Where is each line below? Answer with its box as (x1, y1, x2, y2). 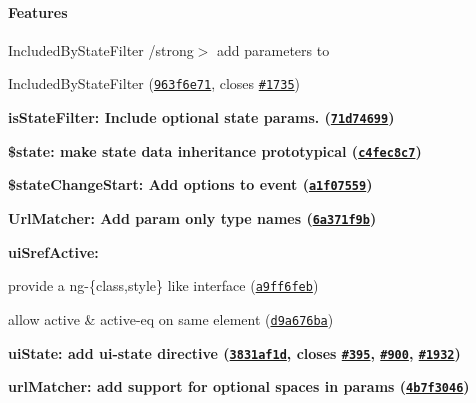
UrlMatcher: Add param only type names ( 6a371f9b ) (8, 208, 377, 229)
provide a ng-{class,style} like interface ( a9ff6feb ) (8, 275, 319, 296)
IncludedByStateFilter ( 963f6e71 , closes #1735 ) (8, 73, 301, 94)
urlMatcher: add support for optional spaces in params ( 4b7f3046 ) (8, 376, 470, 397)
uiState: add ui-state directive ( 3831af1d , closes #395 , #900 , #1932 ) (8, 342, 461, 363)
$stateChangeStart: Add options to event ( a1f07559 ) (8, 174, 373, 195)
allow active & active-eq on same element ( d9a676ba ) (8, 308, 334, 329)
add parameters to (217, 39, 330, 60)
